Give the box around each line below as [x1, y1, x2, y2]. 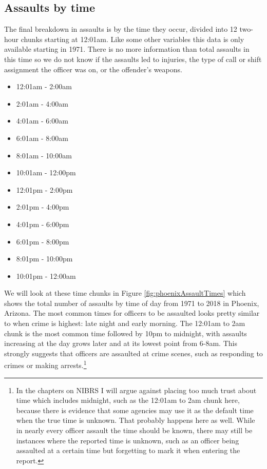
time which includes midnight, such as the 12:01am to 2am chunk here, [16, 395, 240, 405]
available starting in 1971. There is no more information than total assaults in [4, 44, 250, 54]
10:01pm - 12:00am [16, 270, 76, 281]
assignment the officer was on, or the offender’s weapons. [4, 64, 182, 74]
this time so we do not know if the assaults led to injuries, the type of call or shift [4, 53, 262, 64]
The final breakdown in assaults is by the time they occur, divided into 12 [4, 24, 237, 34]
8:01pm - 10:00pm [16, 253, 73, 264]
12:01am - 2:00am [16, 81, 72, 92]
